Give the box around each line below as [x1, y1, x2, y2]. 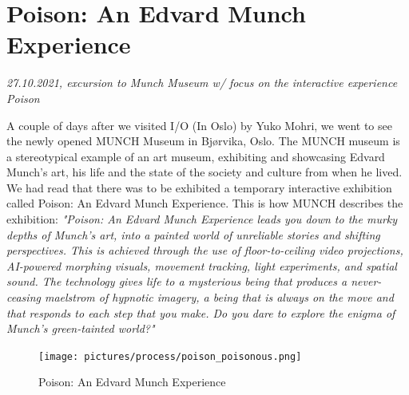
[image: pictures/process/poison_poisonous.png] [38, 350, 302, 362]
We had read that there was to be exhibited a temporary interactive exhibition [6, 179, 392, 196]
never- [351, 273, 382, 290]
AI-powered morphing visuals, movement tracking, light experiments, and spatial [6, 257, 397, 274]
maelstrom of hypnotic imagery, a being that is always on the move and [44, 289, 394, 306]
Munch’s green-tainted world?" [6, 320, 155, 337]
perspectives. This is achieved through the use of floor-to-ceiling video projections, [6, 242, 403, 259]
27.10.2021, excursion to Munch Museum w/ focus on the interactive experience [6, 74, 398, 91]
